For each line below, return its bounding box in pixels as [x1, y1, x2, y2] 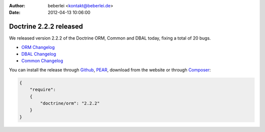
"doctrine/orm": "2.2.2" [40, 101, 100, 106]
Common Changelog [21, 58, 63, 64]
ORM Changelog [21, 44, 55, 50]
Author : [9, 3, 26, 8]
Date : [9, 10, 21, 16]
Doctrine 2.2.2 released [9, 22, 83, 31]
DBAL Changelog [21, 51, 56, 57]
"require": [29, 87, 56, 92]
